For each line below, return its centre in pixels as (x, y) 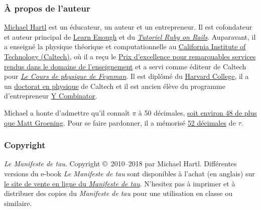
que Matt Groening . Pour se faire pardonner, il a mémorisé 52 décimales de (120, 122)
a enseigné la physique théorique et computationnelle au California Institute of (125, 46)
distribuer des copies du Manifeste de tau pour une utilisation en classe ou (118, 193)
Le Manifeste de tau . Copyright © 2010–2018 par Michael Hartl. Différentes (120, 164)
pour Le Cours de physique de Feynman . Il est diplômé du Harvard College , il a (126, 76)
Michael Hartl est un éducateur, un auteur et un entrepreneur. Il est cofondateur (128, 27)
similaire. (18, 203)
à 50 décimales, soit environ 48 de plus (198, 112)
